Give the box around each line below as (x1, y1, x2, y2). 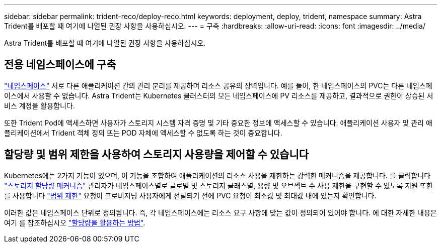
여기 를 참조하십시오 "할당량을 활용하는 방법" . (4, 218, 145, 227)
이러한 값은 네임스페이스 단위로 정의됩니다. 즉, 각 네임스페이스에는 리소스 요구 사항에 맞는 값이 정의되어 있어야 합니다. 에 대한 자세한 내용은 (4, 208, 437, 217)
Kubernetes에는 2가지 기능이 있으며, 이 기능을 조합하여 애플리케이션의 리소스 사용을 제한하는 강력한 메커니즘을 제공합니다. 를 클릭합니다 (4, 171, 431, 180)
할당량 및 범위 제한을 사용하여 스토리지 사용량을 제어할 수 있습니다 (4, 148, 309, 161)
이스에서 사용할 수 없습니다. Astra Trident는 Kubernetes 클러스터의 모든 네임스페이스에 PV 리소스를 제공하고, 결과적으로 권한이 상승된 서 (4, 91, 433, 100)
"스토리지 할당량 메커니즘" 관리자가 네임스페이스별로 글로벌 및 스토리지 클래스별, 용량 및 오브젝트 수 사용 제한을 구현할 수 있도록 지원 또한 (4, 181, 433, 190)
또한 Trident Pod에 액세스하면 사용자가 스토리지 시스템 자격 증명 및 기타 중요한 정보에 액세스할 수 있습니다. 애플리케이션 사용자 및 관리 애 (4, 118, 432, 127)
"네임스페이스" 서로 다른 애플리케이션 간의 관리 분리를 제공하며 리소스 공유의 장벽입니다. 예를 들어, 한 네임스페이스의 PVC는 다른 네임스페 (4, 81, 432, 90)
